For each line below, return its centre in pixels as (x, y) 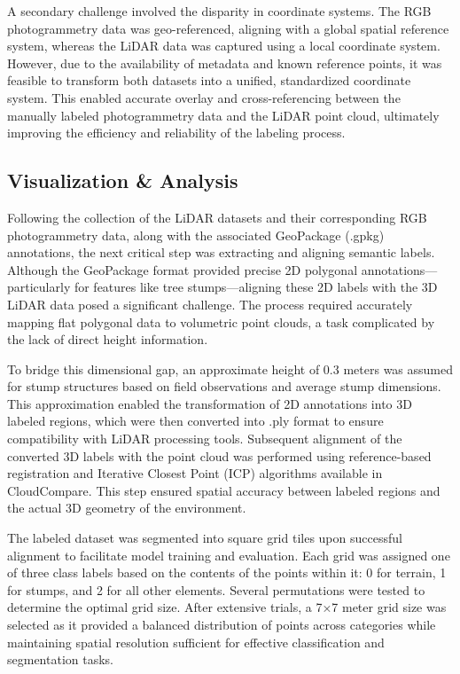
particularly (39, 287)
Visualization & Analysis (123, 180)
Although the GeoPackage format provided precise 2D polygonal (183, 269)
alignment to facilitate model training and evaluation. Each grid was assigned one (229, 555)
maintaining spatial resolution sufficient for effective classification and (196, 642)
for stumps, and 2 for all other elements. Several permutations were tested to (216, 589)
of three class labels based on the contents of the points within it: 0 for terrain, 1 (227, 572)
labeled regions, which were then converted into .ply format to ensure (195, 421)
